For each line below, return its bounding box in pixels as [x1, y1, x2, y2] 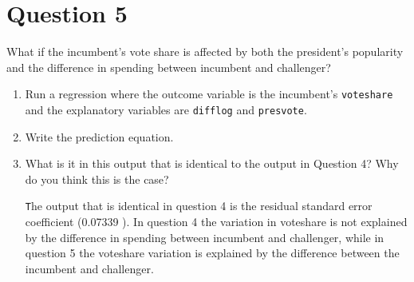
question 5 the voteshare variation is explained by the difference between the [25, 244, 400, 261]
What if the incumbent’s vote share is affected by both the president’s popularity [6, 43, 404, 60]
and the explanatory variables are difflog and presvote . [25, 101, 307, 117]
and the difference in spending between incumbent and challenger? [6, 58, 331, 75]
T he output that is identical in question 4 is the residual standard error [25, 197, 373, 214]
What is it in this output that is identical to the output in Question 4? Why [25, 155, 399, 172]
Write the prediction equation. [25, 128, 174, 145]
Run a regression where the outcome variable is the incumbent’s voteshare [25, 85, 393, 102]
